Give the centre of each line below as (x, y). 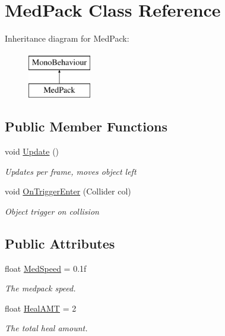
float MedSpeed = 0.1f (46, 268)
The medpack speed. (40, 288)
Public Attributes (60, 243)
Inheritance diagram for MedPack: (67, 38)
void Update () (32, 151)
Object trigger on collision (52, 211)
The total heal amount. (46, 328)
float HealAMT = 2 (41, 308)
